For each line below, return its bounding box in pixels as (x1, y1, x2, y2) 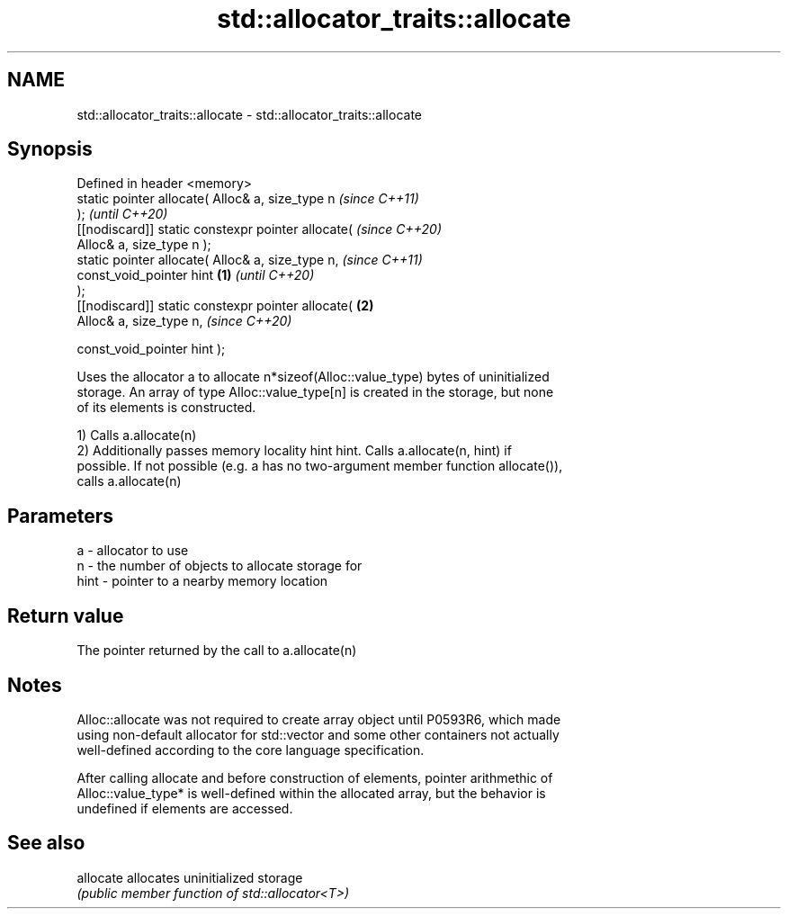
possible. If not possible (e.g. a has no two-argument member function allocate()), (76, 458, 563, 474)
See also (7, 831, 85, 855)
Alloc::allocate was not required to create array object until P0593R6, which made (76, 711, 561, 727)
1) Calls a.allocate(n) (76, 427, 197, 444)
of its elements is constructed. (76, 400, 256, 416)
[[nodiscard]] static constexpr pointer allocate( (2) (76, 298, 374, 314)
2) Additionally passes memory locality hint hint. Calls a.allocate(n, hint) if (76, 443, 512, 459)
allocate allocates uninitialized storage (76, 869, 303, 885)
